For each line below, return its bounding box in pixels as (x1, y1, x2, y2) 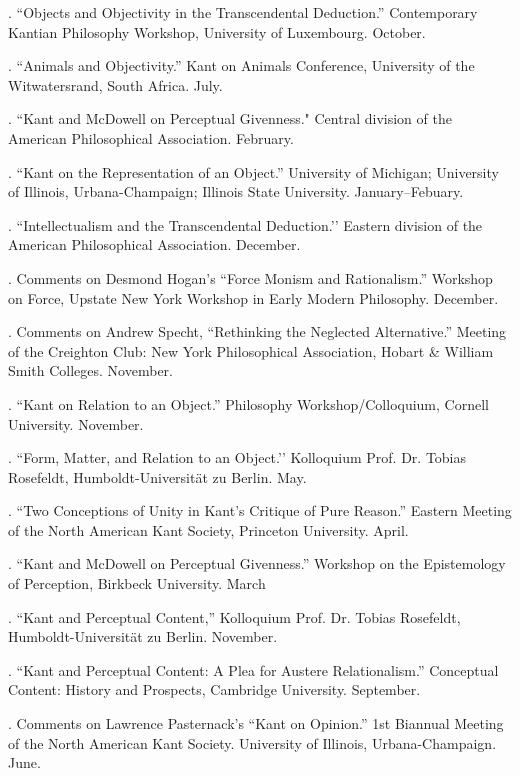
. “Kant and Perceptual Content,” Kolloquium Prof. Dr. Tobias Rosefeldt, (8, 606, 461, 627)
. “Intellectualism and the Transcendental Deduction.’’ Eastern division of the (8, 214, 483, 235)
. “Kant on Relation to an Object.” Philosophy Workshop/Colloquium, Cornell (8, 393, 489, 414)
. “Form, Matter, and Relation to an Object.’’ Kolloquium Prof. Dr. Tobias (8, 447, 467, 468)
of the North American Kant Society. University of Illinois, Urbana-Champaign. (8, 732, 497, 753)
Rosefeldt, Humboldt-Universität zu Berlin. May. (8, 466, 307, 487)
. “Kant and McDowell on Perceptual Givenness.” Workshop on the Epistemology (8, 553, 506, 574)
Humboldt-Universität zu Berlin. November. (8, 626, 278, 647)
